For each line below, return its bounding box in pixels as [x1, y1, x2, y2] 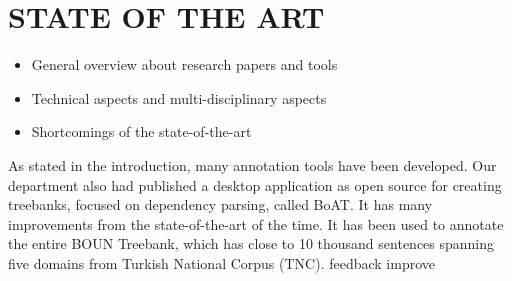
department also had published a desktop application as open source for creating [8, 174, 502, 195]
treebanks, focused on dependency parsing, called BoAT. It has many [8, 194, 433, 215]
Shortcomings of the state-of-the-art [31, 121, 252, 142]
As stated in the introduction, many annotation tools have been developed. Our [8, 154, 497, 175]
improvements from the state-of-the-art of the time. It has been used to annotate [8, 213, 504, 234]
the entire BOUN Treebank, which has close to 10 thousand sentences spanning [8, 233, 495, 254]
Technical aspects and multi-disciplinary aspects [31, 87, 327, 108]
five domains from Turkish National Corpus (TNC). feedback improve [8, 252, 436, 273]
